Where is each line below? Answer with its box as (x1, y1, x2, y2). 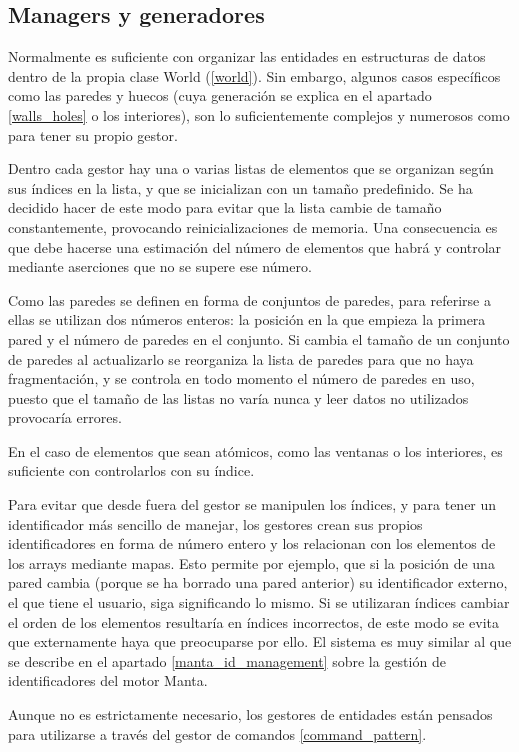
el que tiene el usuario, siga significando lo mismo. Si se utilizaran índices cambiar (8, 592, 510, 613)
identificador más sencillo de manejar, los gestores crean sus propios (8, 513, 423, 534)
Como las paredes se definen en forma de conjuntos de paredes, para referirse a (8, 289, 491, 310)
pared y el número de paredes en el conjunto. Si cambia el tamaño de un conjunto (8, 328, 510, 349)
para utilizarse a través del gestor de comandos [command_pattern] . (8, 723, 427, 744)
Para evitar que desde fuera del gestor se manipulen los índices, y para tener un (8, 494, 497, 515)
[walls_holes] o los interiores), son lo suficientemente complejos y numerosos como (8, 104, 510, 125)
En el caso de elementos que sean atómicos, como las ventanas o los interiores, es (8, 440, 503, 461)
